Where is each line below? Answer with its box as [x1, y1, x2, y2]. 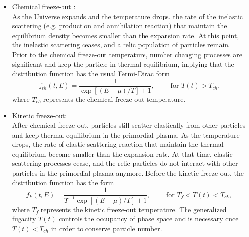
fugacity [12, 214, 36, 224]
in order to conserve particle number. [51, 223, 162, 233]
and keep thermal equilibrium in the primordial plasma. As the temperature [12, 129, 240, 139]
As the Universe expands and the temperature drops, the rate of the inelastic [12, 11, 243, 21]
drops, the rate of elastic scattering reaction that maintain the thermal [12, 139, 224, 149]
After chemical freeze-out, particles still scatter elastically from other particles [12, 120, 246, 130]
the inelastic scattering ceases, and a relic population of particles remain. [12, 39, 230, 50]
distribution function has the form [12, 177, 114, 187]
